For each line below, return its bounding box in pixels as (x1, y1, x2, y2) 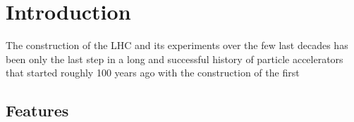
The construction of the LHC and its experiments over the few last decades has (6, 38, 348, 53)
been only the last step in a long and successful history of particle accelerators (6, 51, 343, 66)
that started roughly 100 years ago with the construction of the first (6, 65, 300, 80)
